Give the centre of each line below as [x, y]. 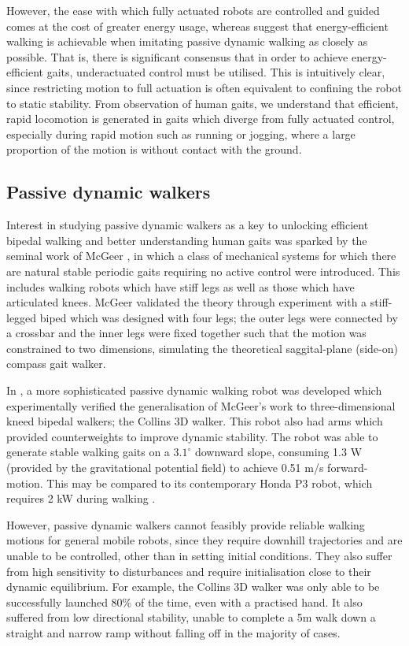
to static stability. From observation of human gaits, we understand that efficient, [203, 103]
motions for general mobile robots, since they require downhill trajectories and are [204, 540]
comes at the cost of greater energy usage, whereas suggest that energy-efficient [197, 26]
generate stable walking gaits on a [88, 452]
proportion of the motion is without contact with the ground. [154, 149]
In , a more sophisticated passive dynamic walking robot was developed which [194, 390]
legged [22, 317]
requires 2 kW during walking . [81, 498]
